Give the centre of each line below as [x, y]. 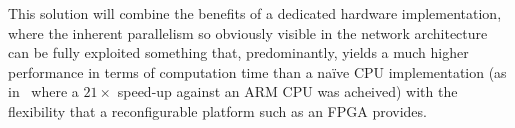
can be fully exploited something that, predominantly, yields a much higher [238, 52]
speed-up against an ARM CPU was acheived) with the [287, 91]
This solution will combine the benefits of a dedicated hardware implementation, [255, 13]
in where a [43, 91]
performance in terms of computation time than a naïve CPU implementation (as [257, 71]
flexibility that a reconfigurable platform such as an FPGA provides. [217, 110]
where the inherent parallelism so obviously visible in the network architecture [248, 32]
